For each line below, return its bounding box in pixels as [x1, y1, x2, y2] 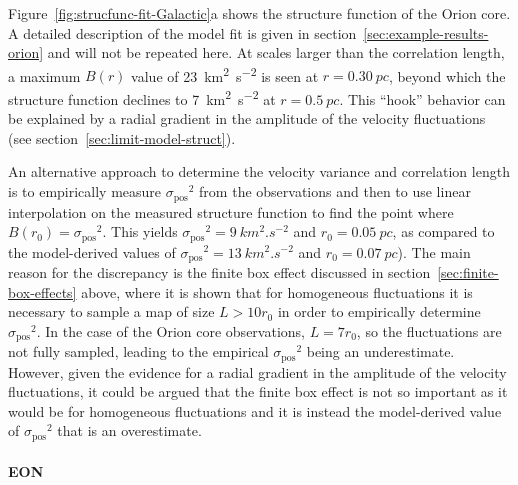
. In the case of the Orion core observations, [36, 320, 305, 341]
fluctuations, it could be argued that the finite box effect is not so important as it [8, 381, 508, 402]
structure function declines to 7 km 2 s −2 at [8, 86, 276, 109]
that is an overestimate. [57, 420, 202, 441]
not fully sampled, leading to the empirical [8, 341, 269, 362]
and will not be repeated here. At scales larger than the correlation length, [47, 42, 505, 63]
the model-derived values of [8, 241, 176, 262]
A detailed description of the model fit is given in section [8, 22, 357, 43]
